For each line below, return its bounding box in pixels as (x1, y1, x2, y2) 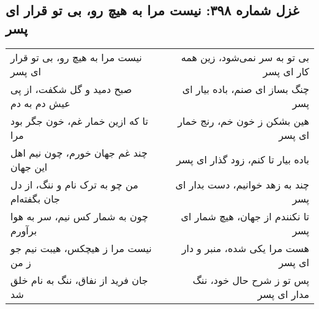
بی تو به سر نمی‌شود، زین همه (181, 50, 309, 64)
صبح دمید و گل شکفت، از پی (10, 81, 132, 96)
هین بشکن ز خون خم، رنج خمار (178, 113, 309, 128)
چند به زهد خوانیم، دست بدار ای (175, 177, 309, 192)
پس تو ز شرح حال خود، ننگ (192, 272, 309, 287)
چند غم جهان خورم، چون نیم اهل (10, 145, 148, 160)
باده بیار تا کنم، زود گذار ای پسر (176, 152, 309, 167)
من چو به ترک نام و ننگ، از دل (10, 177, 138, 192)
